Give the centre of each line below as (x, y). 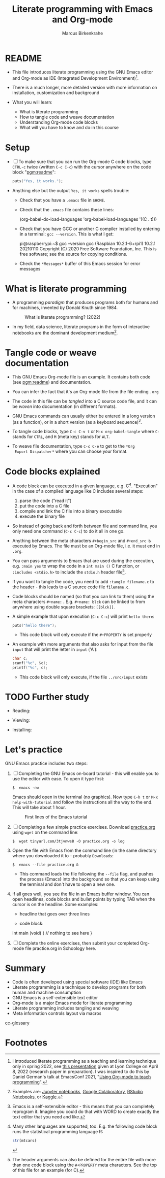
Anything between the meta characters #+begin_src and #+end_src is (82, 540)
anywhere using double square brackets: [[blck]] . (64, 606)
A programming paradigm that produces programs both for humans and (85, 303)
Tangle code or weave (51, 353)
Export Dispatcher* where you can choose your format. (71, 451)
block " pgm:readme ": (34, 172)
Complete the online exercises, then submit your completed (79, 943)
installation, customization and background (56, 93)
